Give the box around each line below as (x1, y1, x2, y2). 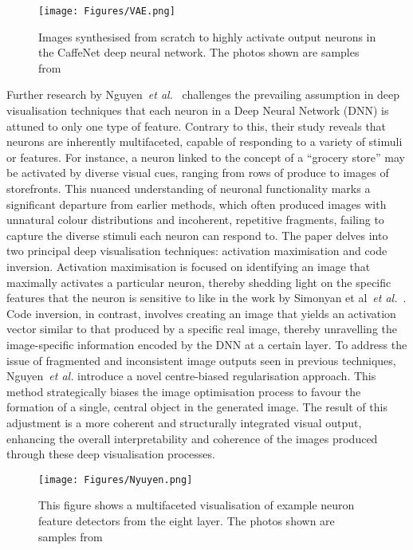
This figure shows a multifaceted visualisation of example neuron (38, 497, 355, 513)
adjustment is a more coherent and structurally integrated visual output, (6, 414, 362, 430)
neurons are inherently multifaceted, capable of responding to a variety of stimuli (6, 133, 403, 150)
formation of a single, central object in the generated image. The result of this (6, 399, 387, 415)
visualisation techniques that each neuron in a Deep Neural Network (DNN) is (6, 102, 389, 119)
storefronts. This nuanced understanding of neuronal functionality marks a (6, 180, 371, 196)
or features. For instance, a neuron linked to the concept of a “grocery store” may (6, 148, 406, 165)
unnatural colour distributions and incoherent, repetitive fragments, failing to (6, 211, 384, 228)
